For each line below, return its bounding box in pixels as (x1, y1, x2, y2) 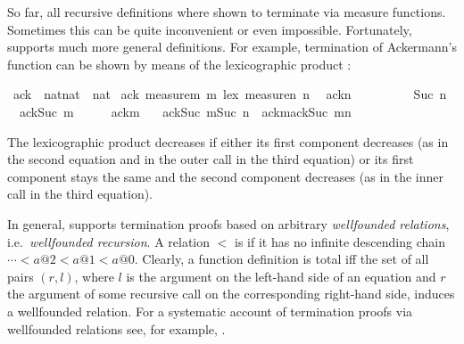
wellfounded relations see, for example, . (7, 319, 226, 338)
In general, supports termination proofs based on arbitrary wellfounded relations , (7, 214, 450, 233)
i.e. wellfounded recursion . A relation (7, 232, 211, 250)
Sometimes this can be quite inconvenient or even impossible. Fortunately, (7, 20, 412, 38)
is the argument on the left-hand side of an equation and (126, 266, 436, 285)
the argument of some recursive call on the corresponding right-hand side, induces (7, 284, 455, 303)
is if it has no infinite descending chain (235, 232, 445, 250)
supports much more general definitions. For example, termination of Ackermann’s (7, 37, 457, 56)
